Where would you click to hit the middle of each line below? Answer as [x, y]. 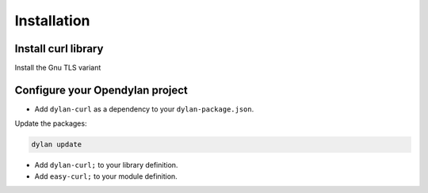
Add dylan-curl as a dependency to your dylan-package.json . [144, 109]
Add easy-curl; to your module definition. [106, 176]
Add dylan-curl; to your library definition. [106, 165]
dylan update [57, 145]
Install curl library [59, 49]
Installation [52, 21]
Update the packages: [51, 123]
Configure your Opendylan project [101, 90]
